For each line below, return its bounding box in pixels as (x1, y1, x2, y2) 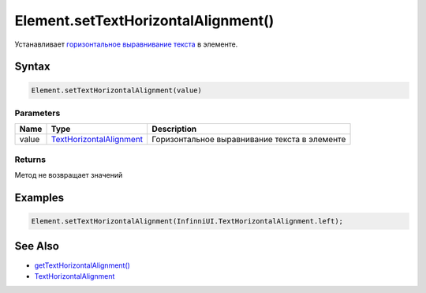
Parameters (14, 107, 61, 118)
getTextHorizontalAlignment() (34, 261, 130, 270)
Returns (14, 154, 47, 165)
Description (151, 123, 197, 134)
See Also (14, 239, 59, 253)
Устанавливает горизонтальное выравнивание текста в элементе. (14, 39, 238, 49)
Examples (14, 190, 65, 205)
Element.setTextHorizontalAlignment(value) (31, 85, 203, 95)
